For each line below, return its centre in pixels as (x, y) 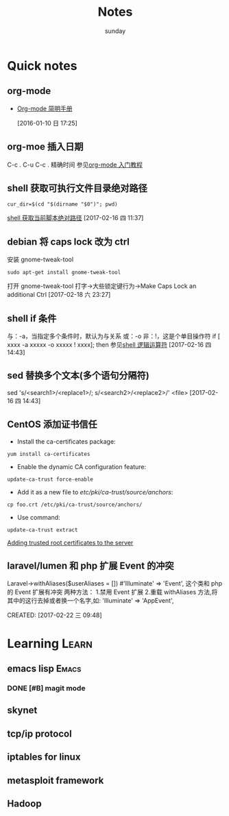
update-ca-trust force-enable (50, 479)
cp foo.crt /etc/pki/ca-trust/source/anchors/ (75, 505)
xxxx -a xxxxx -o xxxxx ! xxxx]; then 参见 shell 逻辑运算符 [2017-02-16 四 (109, 345)
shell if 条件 (32, 319)
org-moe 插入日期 (45, 147)
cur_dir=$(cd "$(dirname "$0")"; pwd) (62, 204)
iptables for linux (44, 757)
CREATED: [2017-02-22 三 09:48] (55, 615)
